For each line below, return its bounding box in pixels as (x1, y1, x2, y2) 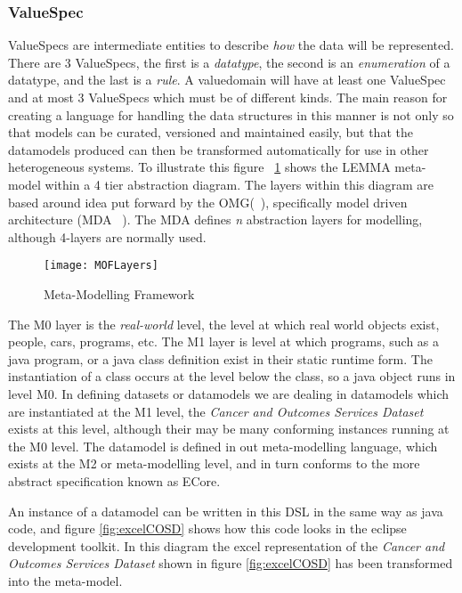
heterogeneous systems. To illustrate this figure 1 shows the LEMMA (8, 158, 391, 176)
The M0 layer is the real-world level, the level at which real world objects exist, (8, 314, 440, 333)
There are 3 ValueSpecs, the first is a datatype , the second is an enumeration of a (8, 53, 450, 71)
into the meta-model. (8, 571, 123, 589)
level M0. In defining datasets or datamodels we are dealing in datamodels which (8, 384, 450, 402)
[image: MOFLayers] (44, 259, 158, 272)
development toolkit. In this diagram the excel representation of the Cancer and (8, 536, 445, 555)
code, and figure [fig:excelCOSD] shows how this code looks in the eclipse (8, 519, 407, 538)
